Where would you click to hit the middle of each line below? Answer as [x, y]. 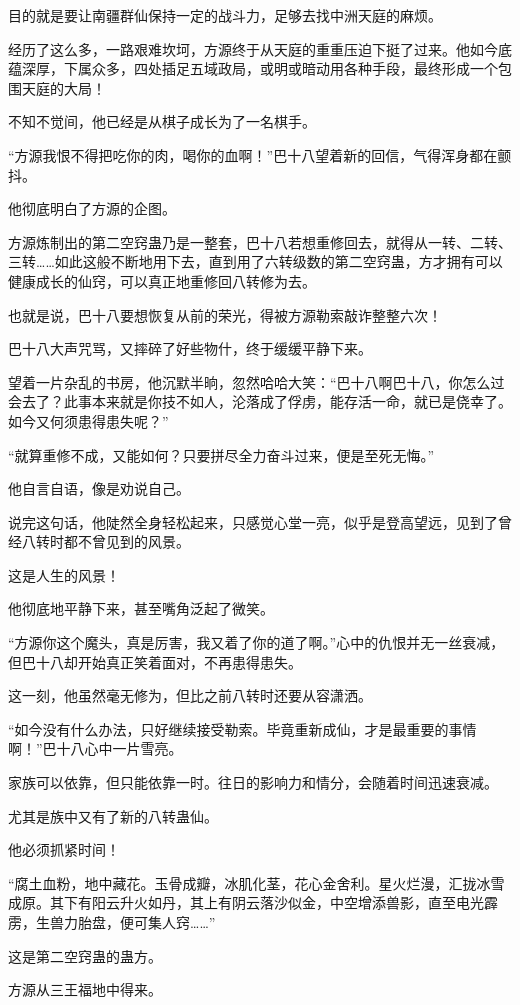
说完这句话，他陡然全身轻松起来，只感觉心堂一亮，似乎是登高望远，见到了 [253, 521]
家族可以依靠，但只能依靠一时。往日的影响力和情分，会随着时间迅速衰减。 [253, 782]
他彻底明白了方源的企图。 [92, 208]
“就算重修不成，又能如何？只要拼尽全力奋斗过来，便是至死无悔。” [221, 454]
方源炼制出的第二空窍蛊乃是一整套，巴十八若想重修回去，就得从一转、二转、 [260, 241]
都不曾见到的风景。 [126, 541]
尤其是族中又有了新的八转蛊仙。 [113, 815]
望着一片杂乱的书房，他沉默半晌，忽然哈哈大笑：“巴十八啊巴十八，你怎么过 [256, 381]
